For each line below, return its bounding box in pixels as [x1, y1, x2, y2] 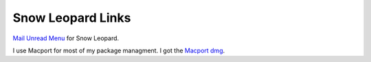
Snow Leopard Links [12, 10, 131, 25]
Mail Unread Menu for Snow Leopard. [12, 34, 120, 42]
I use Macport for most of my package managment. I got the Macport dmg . [12, 46, 225, 55]
